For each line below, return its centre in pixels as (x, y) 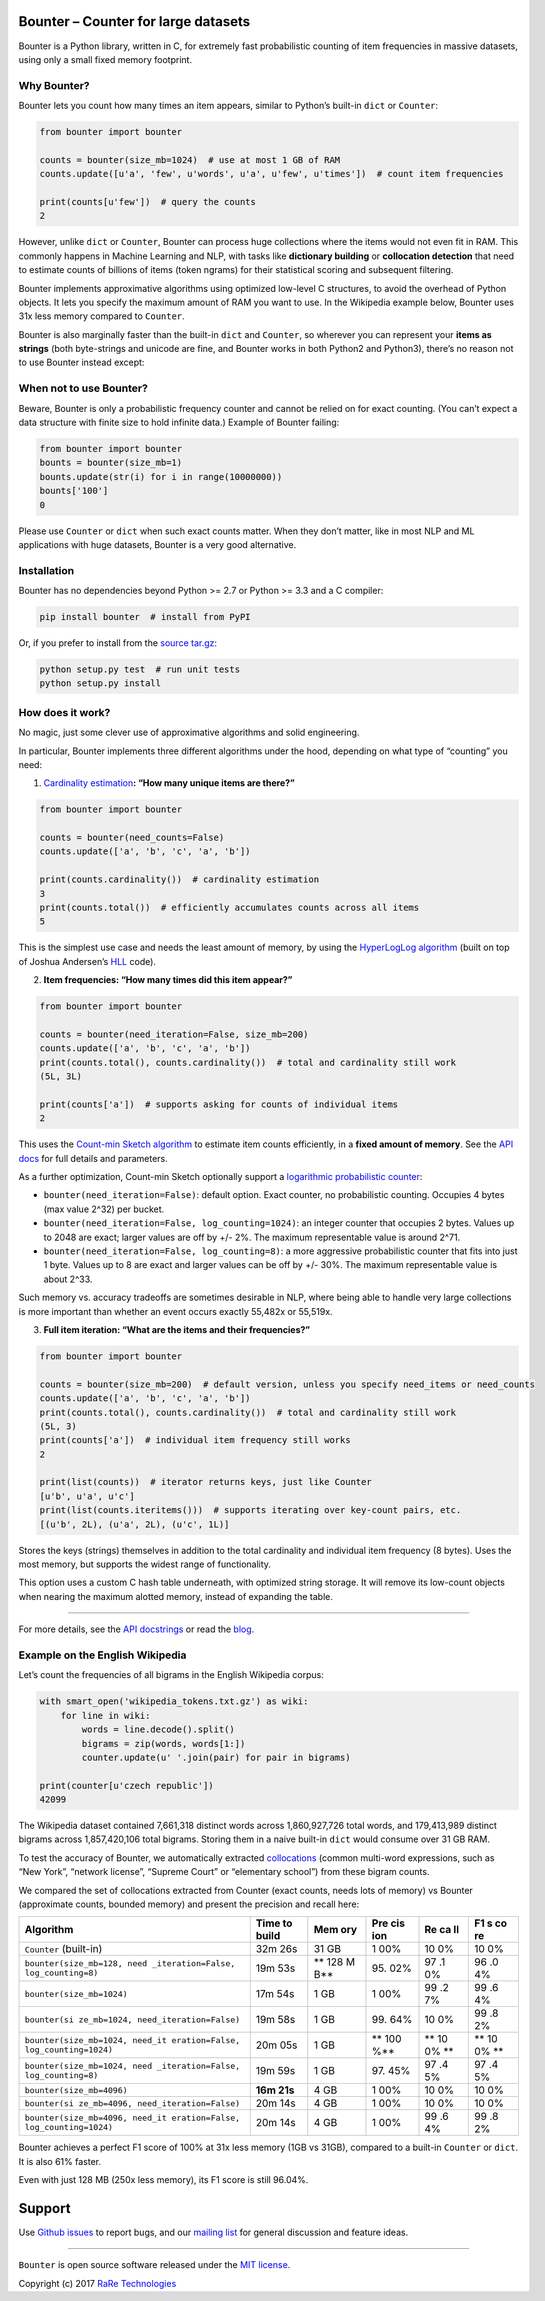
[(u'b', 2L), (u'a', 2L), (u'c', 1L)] (134, 1524)
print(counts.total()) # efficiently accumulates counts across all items (229, 908)
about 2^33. (68, 1279)
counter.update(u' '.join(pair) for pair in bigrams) (216, 1757)
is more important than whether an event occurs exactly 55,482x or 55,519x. (176, 1311)
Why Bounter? (54, 85)
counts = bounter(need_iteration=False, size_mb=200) (174, 1034)
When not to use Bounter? (83, 388)
